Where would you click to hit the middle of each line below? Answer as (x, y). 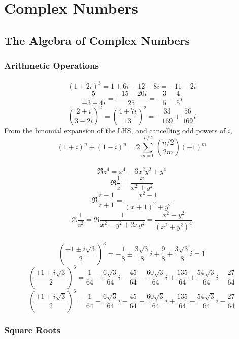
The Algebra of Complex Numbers (97, 40)
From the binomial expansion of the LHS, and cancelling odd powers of (115, 130)
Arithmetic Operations (52, 65)
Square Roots (32, 330)
